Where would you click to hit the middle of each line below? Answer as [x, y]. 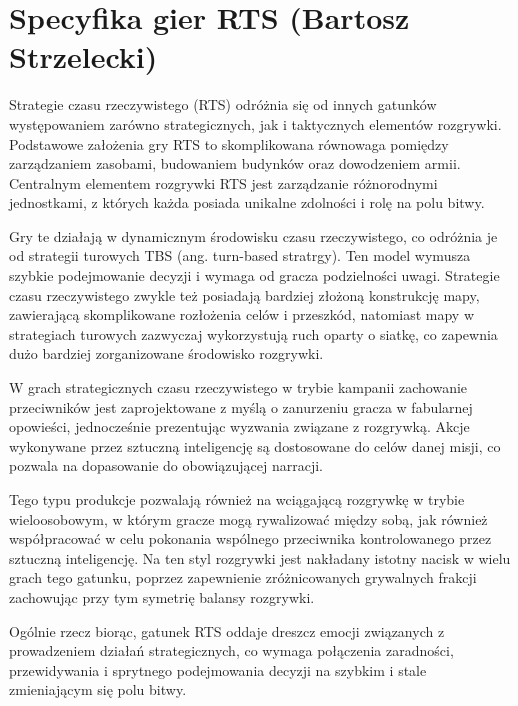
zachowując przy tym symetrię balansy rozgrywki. [162, 596]
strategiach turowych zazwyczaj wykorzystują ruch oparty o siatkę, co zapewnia [253, 333]
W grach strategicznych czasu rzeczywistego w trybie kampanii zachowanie [238, 387]
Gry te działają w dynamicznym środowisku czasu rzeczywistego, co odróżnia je [253, 235]
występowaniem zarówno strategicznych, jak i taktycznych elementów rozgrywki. [255, 123]
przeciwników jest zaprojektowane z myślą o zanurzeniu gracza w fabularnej [241, 406]
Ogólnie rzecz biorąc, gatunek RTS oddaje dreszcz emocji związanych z [227, 630]
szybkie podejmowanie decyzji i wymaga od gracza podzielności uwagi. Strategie [254, 275]
